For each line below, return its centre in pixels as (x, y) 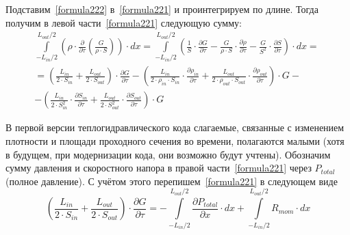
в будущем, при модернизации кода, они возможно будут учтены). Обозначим (168, 154)
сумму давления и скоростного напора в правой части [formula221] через (159, 168)
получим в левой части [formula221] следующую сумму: (124, 22)
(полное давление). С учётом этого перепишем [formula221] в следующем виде (172, 181)
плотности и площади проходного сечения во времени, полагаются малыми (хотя (175, 141)
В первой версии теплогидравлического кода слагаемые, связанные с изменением (175, 127)
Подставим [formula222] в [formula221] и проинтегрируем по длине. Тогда (162, 9)
